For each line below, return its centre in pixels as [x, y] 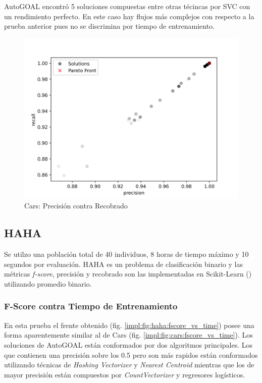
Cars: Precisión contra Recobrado [76, 206]
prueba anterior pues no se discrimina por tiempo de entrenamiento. [109, 26]
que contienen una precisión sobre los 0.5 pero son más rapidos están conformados [131, 354]
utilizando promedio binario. [48, 283]
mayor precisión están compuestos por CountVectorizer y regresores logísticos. [125, 374]
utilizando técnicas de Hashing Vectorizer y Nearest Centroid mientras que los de [129, 365]
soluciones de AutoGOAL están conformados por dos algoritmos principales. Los [128, 344]
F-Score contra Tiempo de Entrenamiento [91, 306]
